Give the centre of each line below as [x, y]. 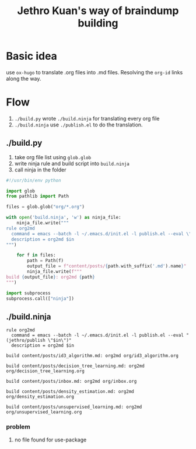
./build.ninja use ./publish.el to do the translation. [78, 125]
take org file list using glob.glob [53, 157]
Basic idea [32, 56]
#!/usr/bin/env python [34, 180]
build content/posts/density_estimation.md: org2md [70, 392]
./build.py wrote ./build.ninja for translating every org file [87, 118]
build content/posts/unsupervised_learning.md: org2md [74, 407]
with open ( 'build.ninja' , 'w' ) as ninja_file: [64, 218]
